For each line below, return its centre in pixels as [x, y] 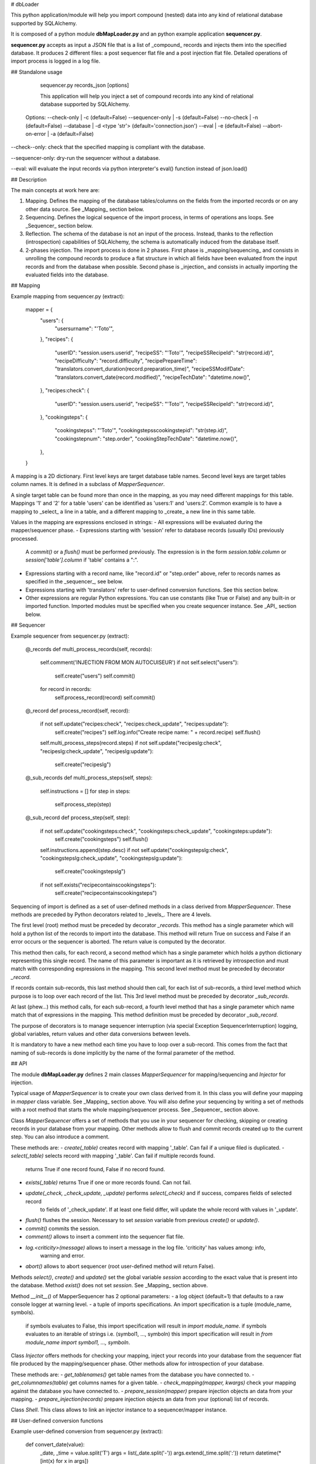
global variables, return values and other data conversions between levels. [101, 1034]
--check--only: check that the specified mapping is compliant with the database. [108, 147]
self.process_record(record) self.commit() [105, 697]
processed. [24, 538]
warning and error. [62, 1256]
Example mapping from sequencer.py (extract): [68, 296]
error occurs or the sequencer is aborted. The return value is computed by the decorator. [118, 942]
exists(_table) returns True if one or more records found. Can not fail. [109, 1182]
